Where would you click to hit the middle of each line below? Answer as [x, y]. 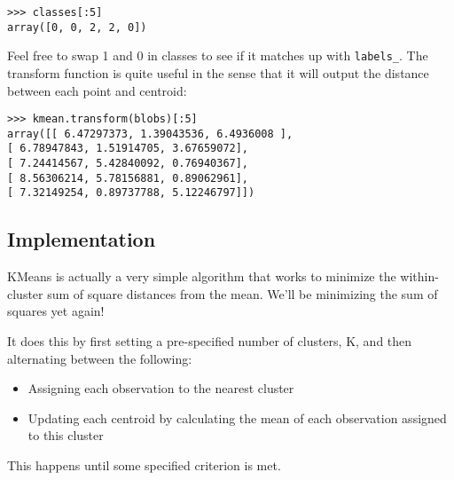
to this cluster [66, 435]
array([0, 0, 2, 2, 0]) [77, 27]
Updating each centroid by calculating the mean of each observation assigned [237, 417]
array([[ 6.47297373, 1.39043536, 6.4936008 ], [150, 134]
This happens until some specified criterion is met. [144, 465]
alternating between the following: [100, 358]
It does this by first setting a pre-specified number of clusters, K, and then [210, 341]
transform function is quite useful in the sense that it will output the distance [218, 72]
